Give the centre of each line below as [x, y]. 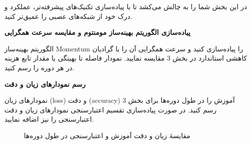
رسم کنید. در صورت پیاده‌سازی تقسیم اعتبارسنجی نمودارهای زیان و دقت [111, 109]
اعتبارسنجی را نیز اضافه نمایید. [49, 119]
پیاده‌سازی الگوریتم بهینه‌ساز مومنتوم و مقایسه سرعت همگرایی [97, 32]
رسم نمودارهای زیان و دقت [45, 84]
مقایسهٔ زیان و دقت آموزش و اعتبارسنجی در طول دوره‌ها [107, 135]
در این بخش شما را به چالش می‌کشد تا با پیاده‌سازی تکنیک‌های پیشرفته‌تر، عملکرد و [126, 6]
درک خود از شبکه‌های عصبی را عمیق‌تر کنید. [68, 16]
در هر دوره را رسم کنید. [39, 67]
